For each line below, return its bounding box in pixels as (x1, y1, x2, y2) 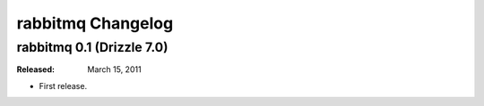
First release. (39, 80, 88, 91)
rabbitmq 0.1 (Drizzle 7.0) (16, 39, 169, 55)
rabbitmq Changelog (16, 13, 174, 33)
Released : (16, 64, 56, 75)
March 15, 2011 (87, 64, 143, 75)
